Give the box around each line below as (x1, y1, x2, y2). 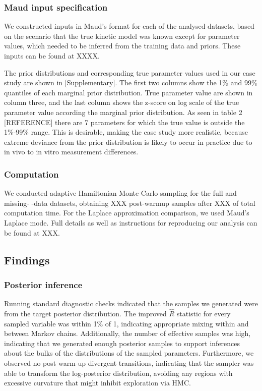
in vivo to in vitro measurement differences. (4, 146, 139, 157)
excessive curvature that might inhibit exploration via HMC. (4, 377, 191, 388)
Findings (4, 252, 50, 267)
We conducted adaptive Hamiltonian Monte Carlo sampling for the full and (4, 188, 237, 198)
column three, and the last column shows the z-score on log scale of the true (4, 97, 239, 107)
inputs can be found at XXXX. (4, 50, 100, 61)
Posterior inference (4, 278, 83, 291)
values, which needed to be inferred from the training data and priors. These (4, 40, 241, 51)
